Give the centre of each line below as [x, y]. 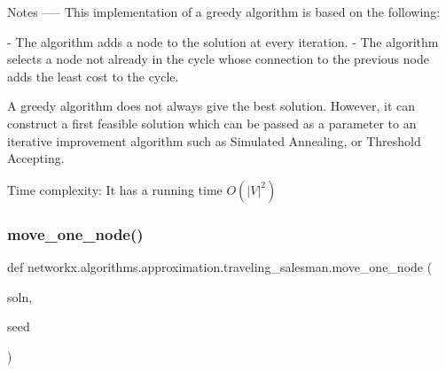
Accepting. [36, 158]
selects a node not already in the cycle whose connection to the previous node [218, 59]
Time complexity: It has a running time [115, 189]
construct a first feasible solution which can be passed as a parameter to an [212, 123]
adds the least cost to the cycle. [93, 76]
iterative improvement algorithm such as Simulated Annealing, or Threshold [214, 140]
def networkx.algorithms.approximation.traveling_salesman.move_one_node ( [220, 266]
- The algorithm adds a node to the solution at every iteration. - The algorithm [223, 41]
